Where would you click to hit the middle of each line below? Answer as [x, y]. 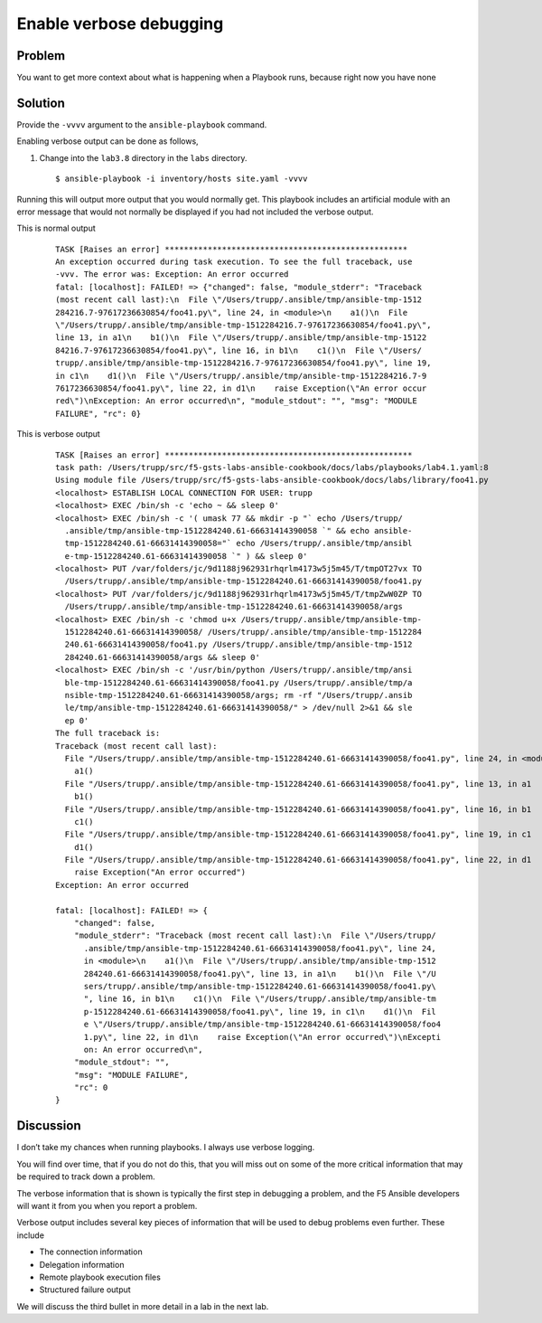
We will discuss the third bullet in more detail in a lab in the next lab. [143, 1306]
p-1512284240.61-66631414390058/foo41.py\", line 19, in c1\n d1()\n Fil [260, 1011]
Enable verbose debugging [120, 24]
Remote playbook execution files [100, 1277]
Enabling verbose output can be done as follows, [107, 141]
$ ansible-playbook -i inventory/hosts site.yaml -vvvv [182, 179]
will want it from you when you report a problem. [107, 1205]
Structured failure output [85, 1290]
